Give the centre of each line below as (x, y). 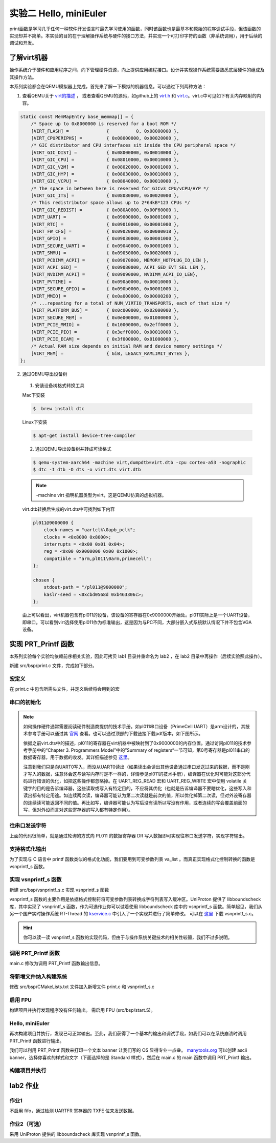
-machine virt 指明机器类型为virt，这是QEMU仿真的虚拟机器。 (101, 495)
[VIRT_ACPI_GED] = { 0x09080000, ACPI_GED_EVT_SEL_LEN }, (119, 267)
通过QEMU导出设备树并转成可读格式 (73, 449)
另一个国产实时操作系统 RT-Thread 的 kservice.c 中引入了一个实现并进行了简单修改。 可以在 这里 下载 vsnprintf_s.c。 (133, 914)
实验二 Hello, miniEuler (58, 13)
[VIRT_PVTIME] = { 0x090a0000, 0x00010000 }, (105, 282)
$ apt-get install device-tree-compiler (84, 435)
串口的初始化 (25, 703)
